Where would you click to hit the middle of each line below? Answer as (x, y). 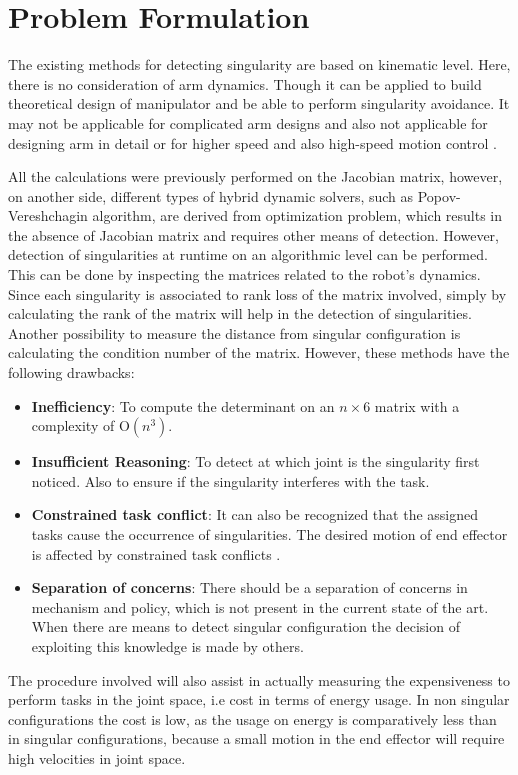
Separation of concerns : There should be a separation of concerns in (249, 587)
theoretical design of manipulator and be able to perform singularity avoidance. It (259, 103)
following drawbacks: (71, 372)
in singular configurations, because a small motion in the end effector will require (256, 738)
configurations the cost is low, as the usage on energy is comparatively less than (252, 718)
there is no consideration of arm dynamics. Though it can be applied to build (245, 83)
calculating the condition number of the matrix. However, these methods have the (259, 352)
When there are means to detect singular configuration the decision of (245, 626)
